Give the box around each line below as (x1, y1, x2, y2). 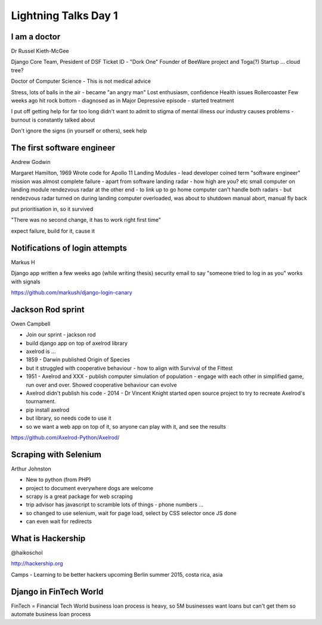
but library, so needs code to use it (26, 414, 112, 422)
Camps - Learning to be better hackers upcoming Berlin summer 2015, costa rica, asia (11, 571, 223, 578)
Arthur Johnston (11, 465, 51, 472)
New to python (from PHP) (26, 476, 91, 483)
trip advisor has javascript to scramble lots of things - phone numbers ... (26, 501, 204, 508)
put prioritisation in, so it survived (11, 206, 94, 213)
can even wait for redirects (26, 518, 92, 525)
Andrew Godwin (11, 159, 51, 166)
